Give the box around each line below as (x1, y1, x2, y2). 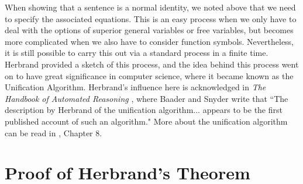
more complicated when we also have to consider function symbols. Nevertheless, (5, 35, 294, 47)
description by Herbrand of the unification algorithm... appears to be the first (5, 104, 283, 116)
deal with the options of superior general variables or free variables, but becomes (5, 24, 294, 36)
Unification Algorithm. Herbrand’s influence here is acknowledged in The (5, 81, 266, 93)
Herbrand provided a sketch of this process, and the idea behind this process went (5, 58, 299, 70)
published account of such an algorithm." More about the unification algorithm (5, 115, 288, 127)
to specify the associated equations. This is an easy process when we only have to (5, 12, 297, 24)
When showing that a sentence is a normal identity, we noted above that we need (5, 1, 296, 13)
